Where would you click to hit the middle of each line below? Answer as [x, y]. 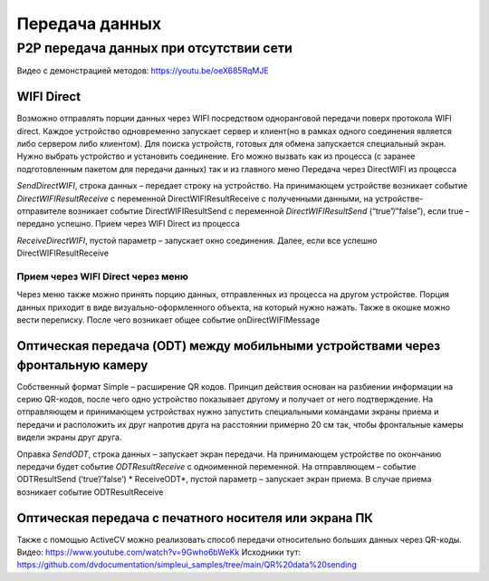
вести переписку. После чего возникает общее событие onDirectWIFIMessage [168, 320]
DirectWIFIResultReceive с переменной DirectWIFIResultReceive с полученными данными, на [195, 199]
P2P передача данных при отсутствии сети [155, 48]
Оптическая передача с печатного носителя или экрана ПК [195, 518]
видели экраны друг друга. [69, 437]
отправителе [42, 211]
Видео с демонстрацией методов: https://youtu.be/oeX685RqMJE [143, 71]
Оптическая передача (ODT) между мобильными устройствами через [229, 346]
